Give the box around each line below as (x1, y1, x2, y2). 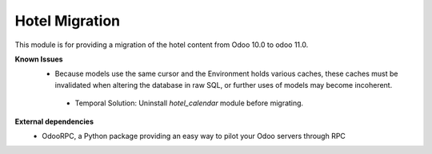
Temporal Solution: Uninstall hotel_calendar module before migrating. (74, 98, 304, 108)
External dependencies (14, 116, 94, 126)
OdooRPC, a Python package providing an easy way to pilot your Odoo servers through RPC (42, 131, 346, 140)
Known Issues (14, 54, 63, 64)
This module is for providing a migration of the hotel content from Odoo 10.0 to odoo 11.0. (14, 40, 309, 49)
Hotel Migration (14, 12, 121, 30)
